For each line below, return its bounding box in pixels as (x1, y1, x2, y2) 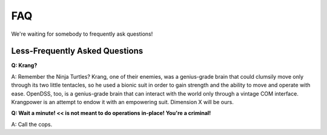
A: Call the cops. (11, 120, 53, 128)
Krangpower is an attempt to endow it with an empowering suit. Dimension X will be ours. (11, 99, 234, 106)
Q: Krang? (11, 62, 38, 69)
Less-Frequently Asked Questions (11, 46, 144, 56)
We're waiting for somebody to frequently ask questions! (11, 30, 153, 38)
